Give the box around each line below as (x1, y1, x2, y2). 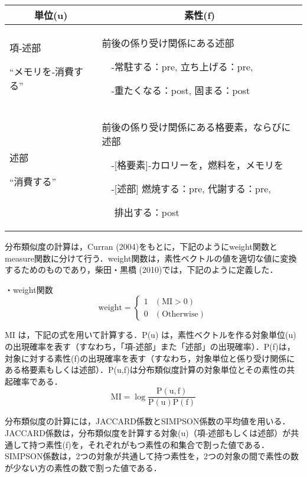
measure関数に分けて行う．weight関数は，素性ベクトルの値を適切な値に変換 (5, 252, 297, 264)
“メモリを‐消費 (9, 65, 74, 78)
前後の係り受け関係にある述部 (102, 36, 234, 50)
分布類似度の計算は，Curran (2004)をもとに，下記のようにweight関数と (5, 240, 277, 252)
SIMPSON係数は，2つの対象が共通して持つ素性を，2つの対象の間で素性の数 (5, 450, 299, 462)
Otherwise (162, 310, 198, 318)
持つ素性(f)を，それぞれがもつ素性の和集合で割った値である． (29, 438, 270, 450)
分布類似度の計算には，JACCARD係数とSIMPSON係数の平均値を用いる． (5, 415, 290, 427)
